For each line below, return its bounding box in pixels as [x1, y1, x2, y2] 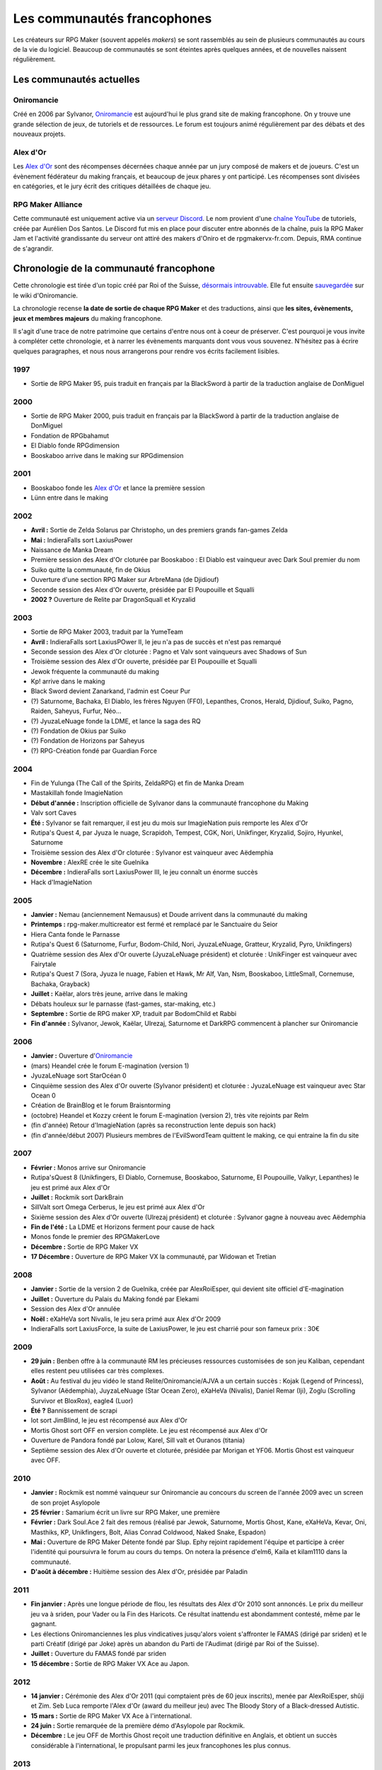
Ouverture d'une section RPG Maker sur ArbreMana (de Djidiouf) [30, 576, 219, 584]
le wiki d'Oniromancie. [13, 291, 78, 299]
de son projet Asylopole [30, 1498, 100, 1507]
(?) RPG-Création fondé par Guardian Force [30, 746, 157, 755]
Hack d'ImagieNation [30, 878, 92, 886]
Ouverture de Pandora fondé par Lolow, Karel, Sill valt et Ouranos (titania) [30, 1436, 245, 1444]
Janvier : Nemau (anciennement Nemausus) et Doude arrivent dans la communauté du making [30, 910, 308, 919]
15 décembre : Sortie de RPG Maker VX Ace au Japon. [30, 1659, 190, 1667]
